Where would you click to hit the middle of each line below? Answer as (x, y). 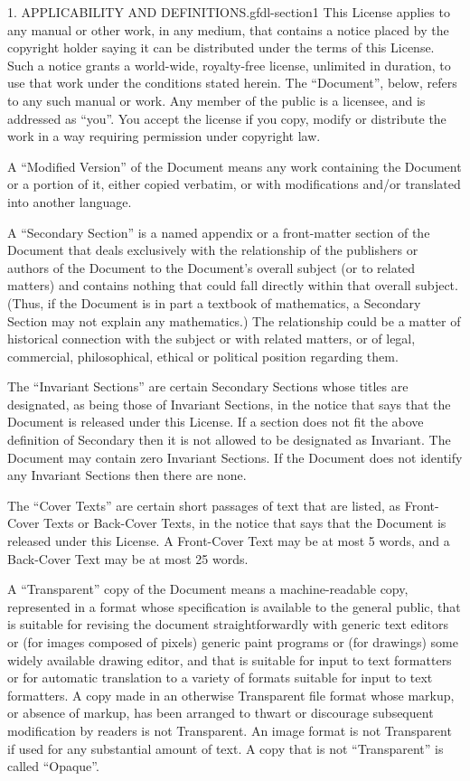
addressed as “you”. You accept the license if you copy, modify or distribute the (227, 118)
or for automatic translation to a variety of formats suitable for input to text (220, 677)
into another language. (70, 201)
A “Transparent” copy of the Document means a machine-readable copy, (208, 589)
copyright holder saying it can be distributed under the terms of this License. (221, 47)
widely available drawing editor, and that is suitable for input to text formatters (230, 659)
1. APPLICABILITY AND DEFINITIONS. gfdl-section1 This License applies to (229, 12)
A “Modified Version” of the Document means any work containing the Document (235, 166)
